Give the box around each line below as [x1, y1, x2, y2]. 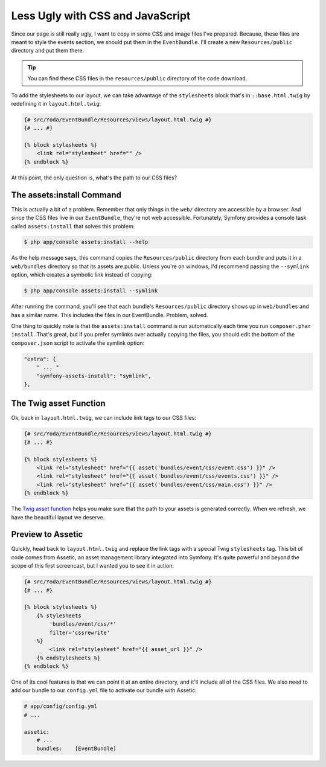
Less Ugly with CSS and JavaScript [11, 9, 191, 22]
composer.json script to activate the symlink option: [11, 339, 145, 347]
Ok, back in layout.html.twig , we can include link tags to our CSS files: [11, 414, 196, 422]
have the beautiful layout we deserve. [11, 513, 105, 521]
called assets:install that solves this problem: [11, 222, 135, 229]
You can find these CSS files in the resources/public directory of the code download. [27, 75, 248, 82]
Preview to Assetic [11, 529, 83, 540]
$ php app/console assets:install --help [24, 239, 149, 246]
